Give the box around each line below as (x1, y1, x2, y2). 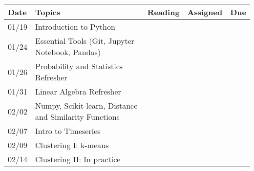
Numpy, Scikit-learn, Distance (35, 100, 138, 111)
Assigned (187, 6, 223, 18)
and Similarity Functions (35, 111, 120, 122)
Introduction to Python (35, 21, 115, 32)
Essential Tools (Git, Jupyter (35, 35, 135, 46)
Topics (35, 6, 61, 18)
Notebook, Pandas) (35, 46, 101, 57)
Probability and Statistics (35, 60, 123, 72)
